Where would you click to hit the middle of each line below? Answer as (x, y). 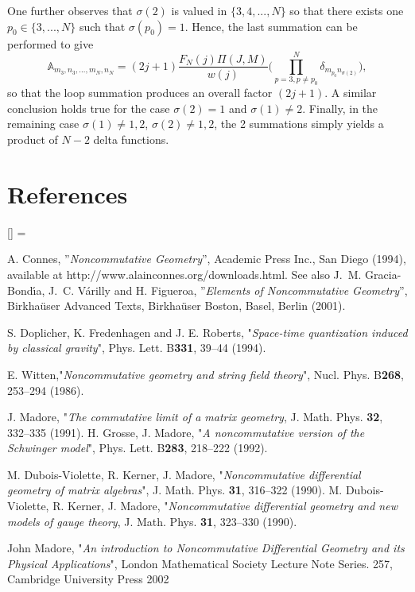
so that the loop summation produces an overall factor (140, 93)
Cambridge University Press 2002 (88, 579)
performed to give (50, 43)
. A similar (351, 93)
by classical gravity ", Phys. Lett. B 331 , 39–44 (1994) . (137, 348)
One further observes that (70, 10)
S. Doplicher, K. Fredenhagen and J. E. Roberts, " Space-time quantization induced (207, 332)
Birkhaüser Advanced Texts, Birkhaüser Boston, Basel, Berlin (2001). (176, 306)
